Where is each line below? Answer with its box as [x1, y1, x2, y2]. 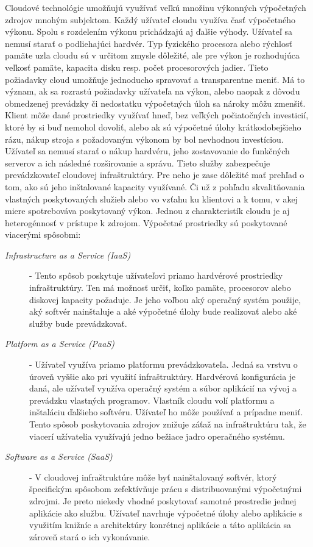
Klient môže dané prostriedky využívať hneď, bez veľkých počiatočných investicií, [5, 109, 309, 121]
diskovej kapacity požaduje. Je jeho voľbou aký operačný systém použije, [29, 293, 301, 306]
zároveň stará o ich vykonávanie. [29, 530, 150, 543]
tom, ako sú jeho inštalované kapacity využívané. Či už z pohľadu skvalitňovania [5, 180, 305, 193]
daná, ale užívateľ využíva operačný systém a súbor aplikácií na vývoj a [29, 382, 297, 395]
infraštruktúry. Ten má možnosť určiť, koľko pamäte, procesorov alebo [29, 281, 291, 294]
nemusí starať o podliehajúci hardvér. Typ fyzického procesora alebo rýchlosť [5, 37, 292, 49]
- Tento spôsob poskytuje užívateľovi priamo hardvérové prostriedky [29, 269, 283, 282]
